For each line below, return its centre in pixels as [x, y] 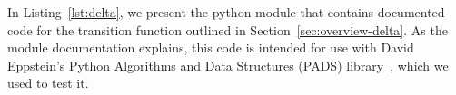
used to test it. [48, 83]
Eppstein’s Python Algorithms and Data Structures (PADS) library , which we [228, 65]
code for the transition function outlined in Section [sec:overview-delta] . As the [228, 29]
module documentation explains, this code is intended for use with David [211, 47]
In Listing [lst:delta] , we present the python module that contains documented [226, 12]
